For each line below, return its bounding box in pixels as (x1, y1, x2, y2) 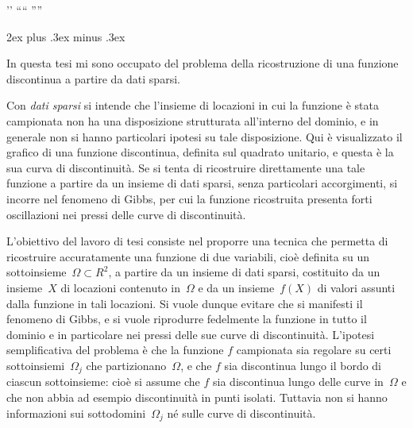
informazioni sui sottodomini (6, 404, 146, 421)
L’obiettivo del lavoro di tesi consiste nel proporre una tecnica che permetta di (6, 233, 388, 249)
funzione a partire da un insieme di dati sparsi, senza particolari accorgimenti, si (6, 175, 398, 191)
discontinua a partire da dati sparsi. (6, 70, 180, 87)
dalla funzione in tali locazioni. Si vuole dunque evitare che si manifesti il (6, 295, 363, 311)
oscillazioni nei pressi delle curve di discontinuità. (6, 206, 246, 222)
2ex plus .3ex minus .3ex (6, 28, 125, 44)
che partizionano (86, 357, 167, 373)
